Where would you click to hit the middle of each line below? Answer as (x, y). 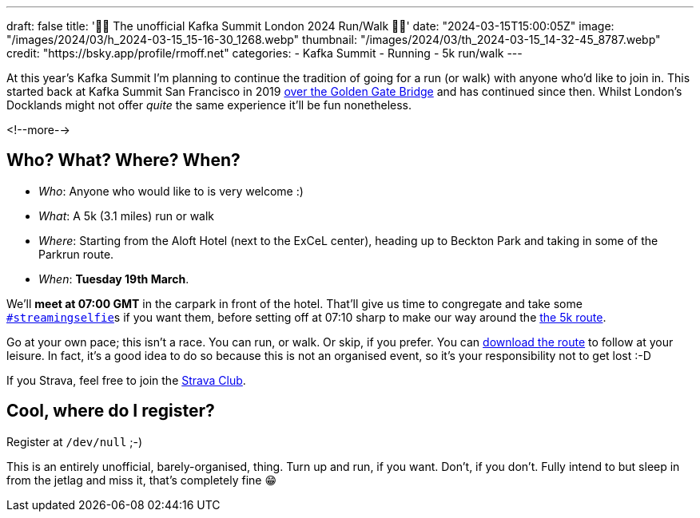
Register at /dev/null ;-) (75, 441)
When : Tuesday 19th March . (114, 279)
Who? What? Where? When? (123, 160)
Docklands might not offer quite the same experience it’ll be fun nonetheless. (209, 105)
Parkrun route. (76, 254)
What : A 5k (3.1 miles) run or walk (127, 216)
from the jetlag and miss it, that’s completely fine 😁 (142, 480)
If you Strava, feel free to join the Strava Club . (126, 380)
